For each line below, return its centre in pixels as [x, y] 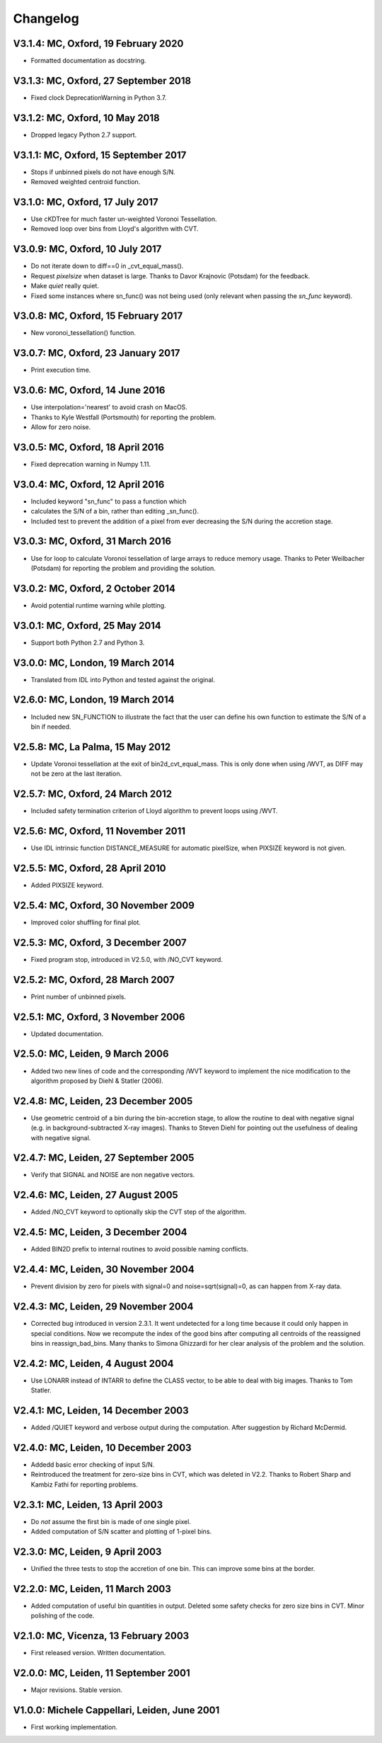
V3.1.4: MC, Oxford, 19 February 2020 [98, 44]
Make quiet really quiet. [65, 286]
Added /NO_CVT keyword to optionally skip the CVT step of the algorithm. [139, 1212]
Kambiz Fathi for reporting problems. [84, 1484]
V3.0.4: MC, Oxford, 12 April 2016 [89, 484]
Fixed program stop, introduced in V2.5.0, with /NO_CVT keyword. [127, 959]
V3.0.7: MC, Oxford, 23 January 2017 [97, 353]
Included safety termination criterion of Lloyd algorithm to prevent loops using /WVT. [155, 811]
